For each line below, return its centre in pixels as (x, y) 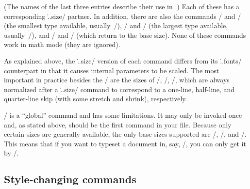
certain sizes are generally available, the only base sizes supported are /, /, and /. (125, 134)
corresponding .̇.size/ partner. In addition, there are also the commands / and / (123, 16)
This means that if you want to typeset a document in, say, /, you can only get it (125, 143)
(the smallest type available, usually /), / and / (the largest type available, (116, 25)
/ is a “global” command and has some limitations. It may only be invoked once (123, 115)
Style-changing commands (70, 179)
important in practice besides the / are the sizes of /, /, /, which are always (117, 80)
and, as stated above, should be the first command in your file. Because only (118, 124)
